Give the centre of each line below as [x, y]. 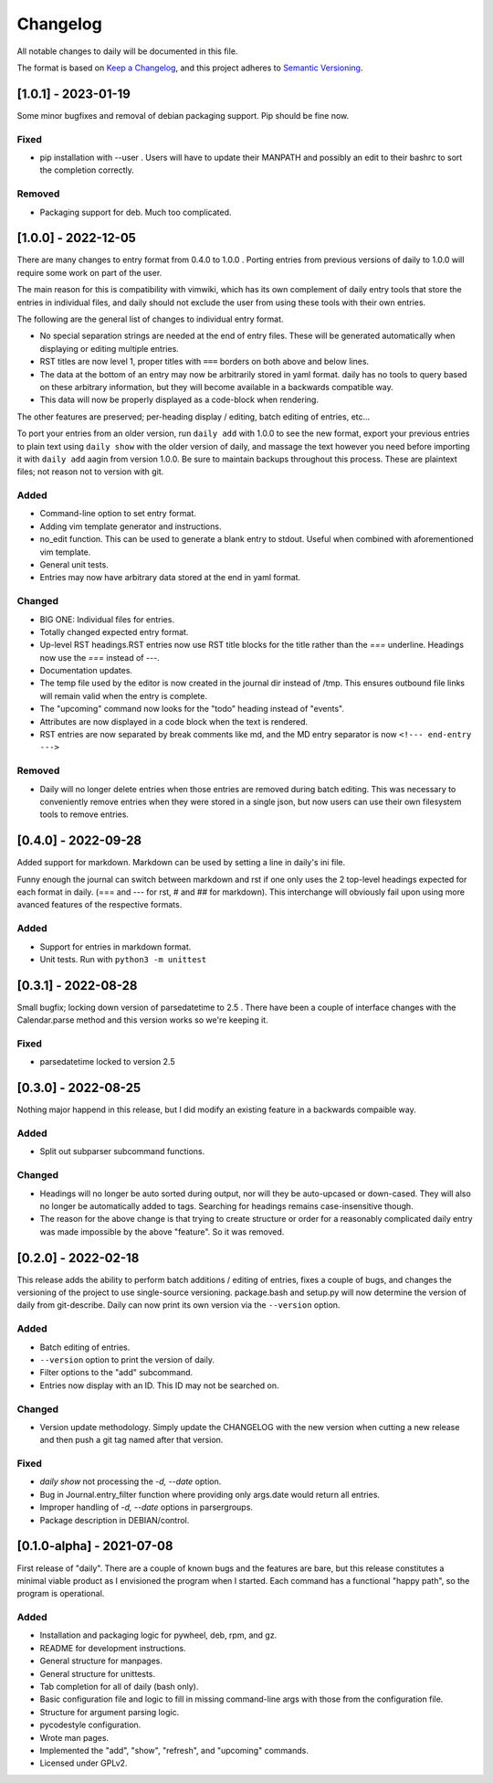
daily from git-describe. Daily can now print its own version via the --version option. [178, 1305]
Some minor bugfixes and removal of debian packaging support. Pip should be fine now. [183, 115]
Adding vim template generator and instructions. [131, 526]
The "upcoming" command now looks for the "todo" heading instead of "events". [192, 709]
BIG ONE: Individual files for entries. [107, 619]
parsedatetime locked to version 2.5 [107, 1062]
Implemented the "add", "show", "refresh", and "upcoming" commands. [174, 1750]
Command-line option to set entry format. [118, 514]
